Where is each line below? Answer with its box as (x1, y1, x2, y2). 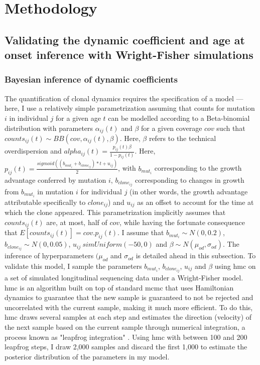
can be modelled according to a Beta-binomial (108, 112, 250, 123)
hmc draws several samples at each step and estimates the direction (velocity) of (5, 312, 252, 322)
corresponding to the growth (154, 163, 242, 173)
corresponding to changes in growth (135, 174, 244, 185)
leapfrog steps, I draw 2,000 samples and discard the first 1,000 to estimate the (5, 341, 247, 352)
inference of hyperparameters (5, 250, 94, 261)
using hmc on (214, 260, 256, 271)
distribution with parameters (5, 122, 93, 133)
